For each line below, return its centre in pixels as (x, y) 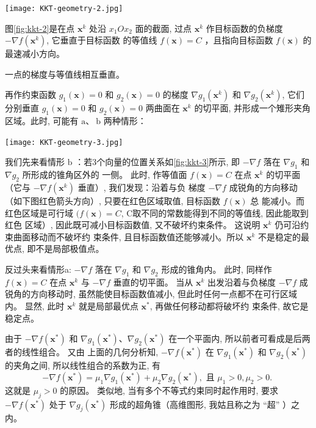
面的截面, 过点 (163, 28)
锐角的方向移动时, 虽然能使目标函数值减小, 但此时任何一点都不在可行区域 (151, 294)
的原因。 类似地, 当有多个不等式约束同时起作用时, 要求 (169, 390)
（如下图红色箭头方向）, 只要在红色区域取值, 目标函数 (113, 201)
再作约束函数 (31, 94)
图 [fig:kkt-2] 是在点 (40, 28)
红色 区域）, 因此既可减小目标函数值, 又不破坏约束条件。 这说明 (133, 225)
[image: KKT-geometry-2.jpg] (64, 9)
